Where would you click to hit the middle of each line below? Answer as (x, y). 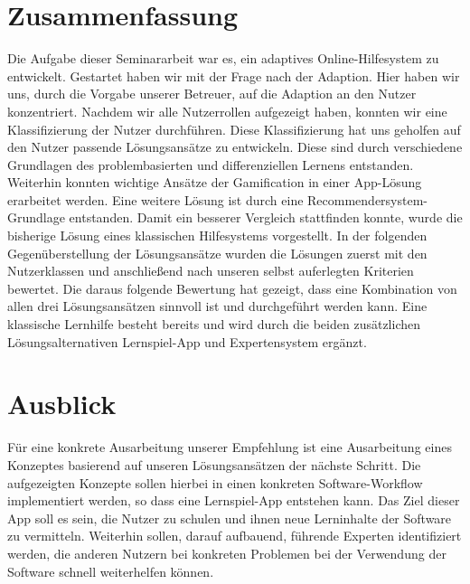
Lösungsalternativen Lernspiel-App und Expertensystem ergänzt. (187, 341)
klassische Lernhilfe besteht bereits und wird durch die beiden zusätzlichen (214, 324)
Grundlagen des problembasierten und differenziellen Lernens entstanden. (211, 164)
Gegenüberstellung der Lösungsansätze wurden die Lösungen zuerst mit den (217, 253)
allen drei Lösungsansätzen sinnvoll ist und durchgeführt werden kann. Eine (217, 306)
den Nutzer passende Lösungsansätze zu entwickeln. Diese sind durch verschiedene (235, 147)
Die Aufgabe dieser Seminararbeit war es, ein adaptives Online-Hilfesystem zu (223, 58)
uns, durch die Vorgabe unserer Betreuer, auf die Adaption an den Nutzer (212, 94)
